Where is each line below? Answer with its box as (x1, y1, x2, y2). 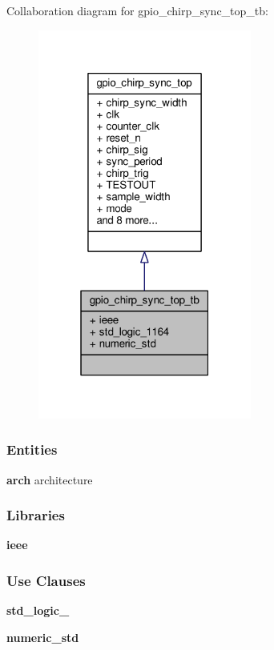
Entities (6, 439, 58, 459)
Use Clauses (6, 570, 86, 590)
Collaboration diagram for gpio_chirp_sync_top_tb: (6, 2, 268, 18)
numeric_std (6, 628, 79, 645)
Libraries (6, 505, 65, 525)
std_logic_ (6, 602, 70, 619)
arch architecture (6, 471, 93, 487)
